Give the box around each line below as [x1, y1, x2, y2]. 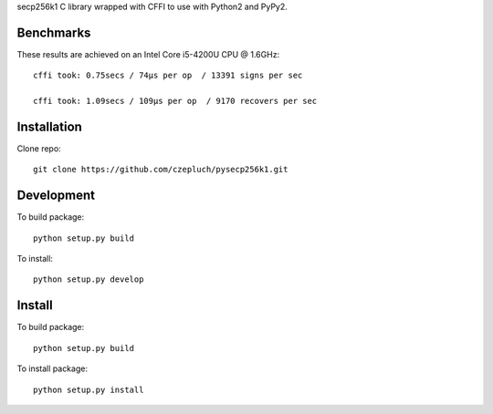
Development [16, 188, 96, 203]
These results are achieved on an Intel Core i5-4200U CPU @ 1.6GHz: [16, 48, 280, 59]
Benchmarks [16, 25, 91, 40]
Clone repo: [16, 142, 61, 154]
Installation [16, 119, 82, 134]
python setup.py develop [33, 274, 144, 285]
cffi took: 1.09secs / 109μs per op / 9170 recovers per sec [33, 96, 318, 107]
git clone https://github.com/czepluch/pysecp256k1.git [33, 164, 288, 175]
